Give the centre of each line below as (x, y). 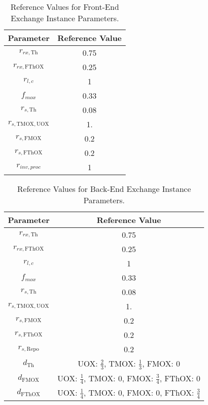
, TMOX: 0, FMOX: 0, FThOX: (139, 393)
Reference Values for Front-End (65, 7)
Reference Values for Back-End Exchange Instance (104, 189)
